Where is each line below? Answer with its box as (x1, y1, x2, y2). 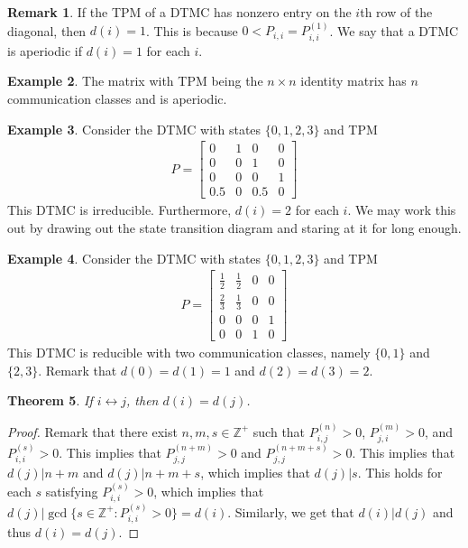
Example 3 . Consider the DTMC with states (7, 119, 262, 138)
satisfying (45, 481, 98, 500)
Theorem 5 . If (7, 391, 93, 410)
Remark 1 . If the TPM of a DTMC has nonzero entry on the (7, 3, 352, 21)
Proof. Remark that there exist (7, 422, 178, 441)
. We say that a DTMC (329, 21, 459, 40)
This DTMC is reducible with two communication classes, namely (7, 342, 371, 361)
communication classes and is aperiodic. (7, 89, 227, 108)
